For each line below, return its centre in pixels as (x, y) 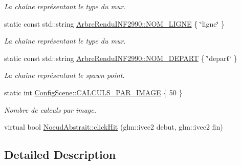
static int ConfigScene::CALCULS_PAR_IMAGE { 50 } (93, 92)
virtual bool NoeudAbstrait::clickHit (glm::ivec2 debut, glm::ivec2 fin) (114, 127)
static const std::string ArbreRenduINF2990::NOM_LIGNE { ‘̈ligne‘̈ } (115, 23)
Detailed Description (60, 154)
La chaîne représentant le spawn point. (64, 75)
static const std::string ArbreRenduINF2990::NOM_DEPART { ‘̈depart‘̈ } (121, 58)
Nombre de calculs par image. (50, 109)
